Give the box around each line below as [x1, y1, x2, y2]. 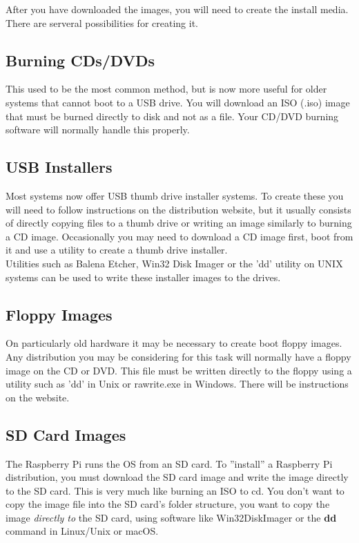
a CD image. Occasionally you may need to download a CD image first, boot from [6, 229, 353, 243]
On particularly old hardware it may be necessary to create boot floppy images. [6, 336, 342, 350]
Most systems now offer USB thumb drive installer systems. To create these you [6, 188, 344, 202]
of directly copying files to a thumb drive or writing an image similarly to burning [6, 216, 352, 230]
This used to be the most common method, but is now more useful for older [6, 82, 327, 96]
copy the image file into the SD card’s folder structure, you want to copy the [6, 497, 330, 511]
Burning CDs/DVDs [6, 49, 155, 70]
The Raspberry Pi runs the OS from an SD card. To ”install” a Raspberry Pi [6, 456, 333, 470]
